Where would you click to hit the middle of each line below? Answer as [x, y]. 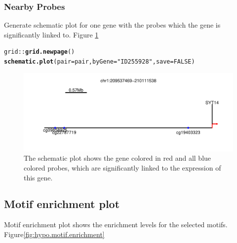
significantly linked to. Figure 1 [51, 34]
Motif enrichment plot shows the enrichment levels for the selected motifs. [116, 225]
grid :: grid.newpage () [39, 52]
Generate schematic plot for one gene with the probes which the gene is [112, 25]
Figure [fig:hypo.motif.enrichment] [54, 234]
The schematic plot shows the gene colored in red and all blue [118, 158]
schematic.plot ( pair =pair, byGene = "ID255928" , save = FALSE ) [99, 62]
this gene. [38, 177]
